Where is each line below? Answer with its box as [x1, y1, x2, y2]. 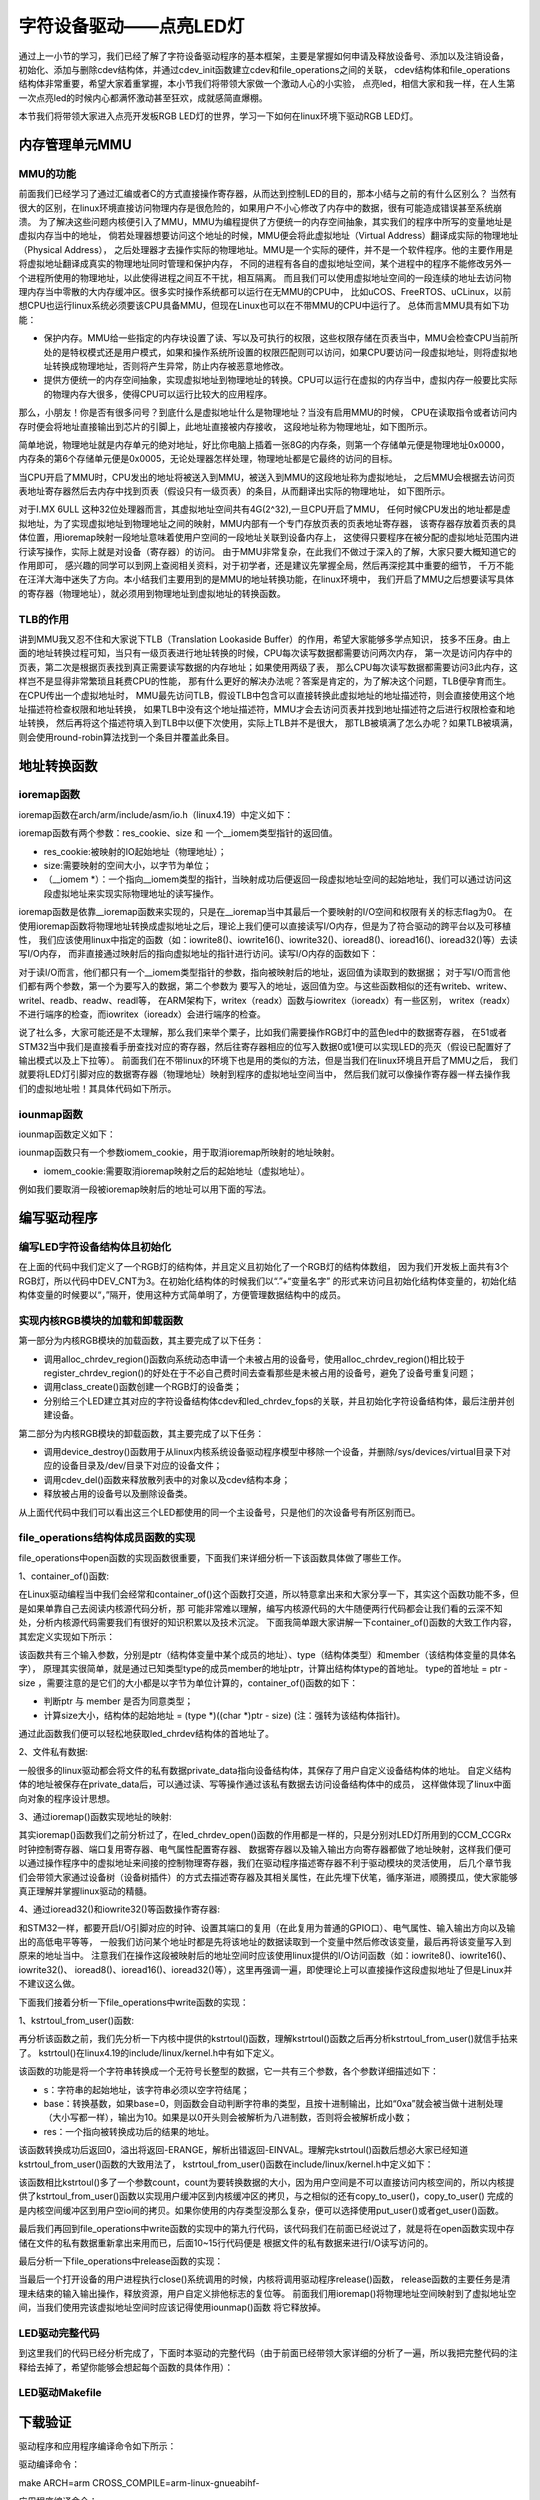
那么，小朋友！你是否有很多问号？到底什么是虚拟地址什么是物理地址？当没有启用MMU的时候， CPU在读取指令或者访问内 [18, 406, 518, 419]
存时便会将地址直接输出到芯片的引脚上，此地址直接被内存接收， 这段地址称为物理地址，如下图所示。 [18, 420, 433, 432]
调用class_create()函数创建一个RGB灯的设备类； [43, 1381, 243, 1393]
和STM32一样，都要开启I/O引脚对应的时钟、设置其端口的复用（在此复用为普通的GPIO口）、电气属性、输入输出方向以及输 [18, 1921, 516, 1934]
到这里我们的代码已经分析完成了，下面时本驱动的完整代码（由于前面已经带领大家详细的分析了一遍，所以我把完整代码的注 [18, 2347, 518, 2359]
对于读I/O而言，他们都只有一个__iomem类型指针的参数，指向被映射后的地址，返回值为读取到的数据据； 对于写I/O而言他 [18, 966, 511, 978]
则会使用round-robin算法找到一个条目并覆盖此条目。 [18, 731, 235, 743]
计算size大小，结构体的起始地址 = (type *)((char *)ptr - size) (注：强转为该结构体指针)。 [43, 1709, 406, 1721]
